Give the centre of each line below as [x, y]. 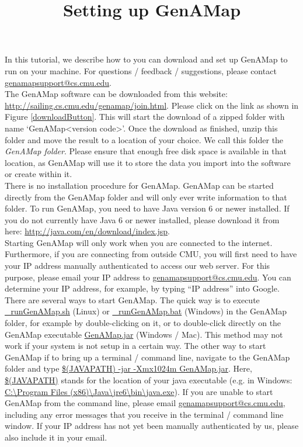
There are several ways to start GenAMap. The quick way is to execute [132, 299]
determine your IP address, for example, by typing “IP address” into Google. [142, 288]
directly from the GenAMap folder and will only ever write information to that [146, 197]
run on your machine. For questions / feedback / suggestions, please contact [141, 70]
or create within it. [39, 174]
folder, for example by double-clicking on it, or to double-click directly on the [143, 323]
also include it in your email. [56, 437]
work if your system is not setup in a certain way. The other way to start [135, 346]
